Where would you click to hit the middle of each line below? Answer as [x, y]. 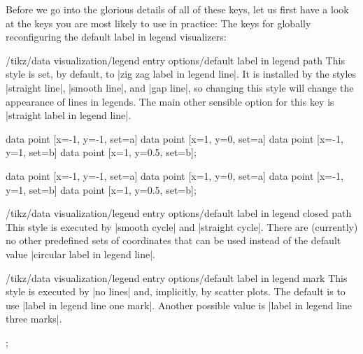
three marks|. [34, 319]
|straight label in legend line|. [69, 115]
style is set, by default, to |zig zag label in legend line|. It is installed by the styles [181, 74]
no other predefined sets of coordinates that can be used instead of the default [173, 240]
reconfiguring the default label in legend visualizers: [116, 37]
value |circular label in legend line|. [80, 254]
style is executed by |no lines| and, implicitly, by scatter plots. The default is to [176, 291]
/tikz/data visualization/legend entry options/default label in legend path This [175, 60]
